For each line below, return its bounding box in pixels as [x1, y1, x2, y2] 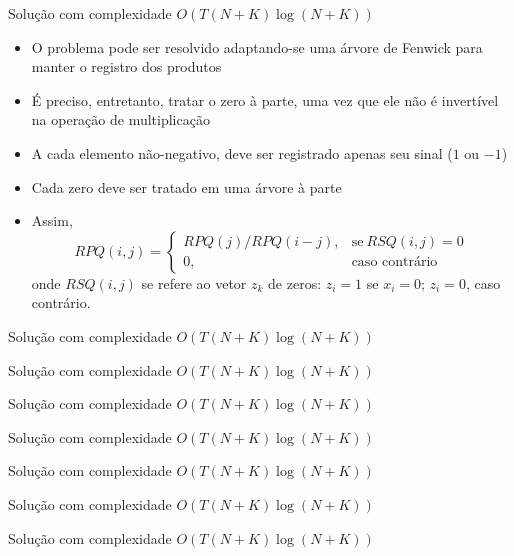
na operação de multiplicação [31, 109, 210, 130]
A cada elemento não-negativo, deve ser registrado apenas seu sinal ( [31, 142, 453, 163]
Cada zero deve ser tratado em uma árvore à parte [31, 176, 342, 197]
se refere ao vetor [141, 272, 247, 293]
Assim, [31, 210, 73, 231]
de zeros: [268, 272, 322, 293]
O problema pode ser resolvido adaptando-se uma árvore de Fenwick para [31, 36, 483, 57]
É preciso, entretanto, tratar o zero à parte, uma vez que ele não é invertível [31, 89, 499, 110]
